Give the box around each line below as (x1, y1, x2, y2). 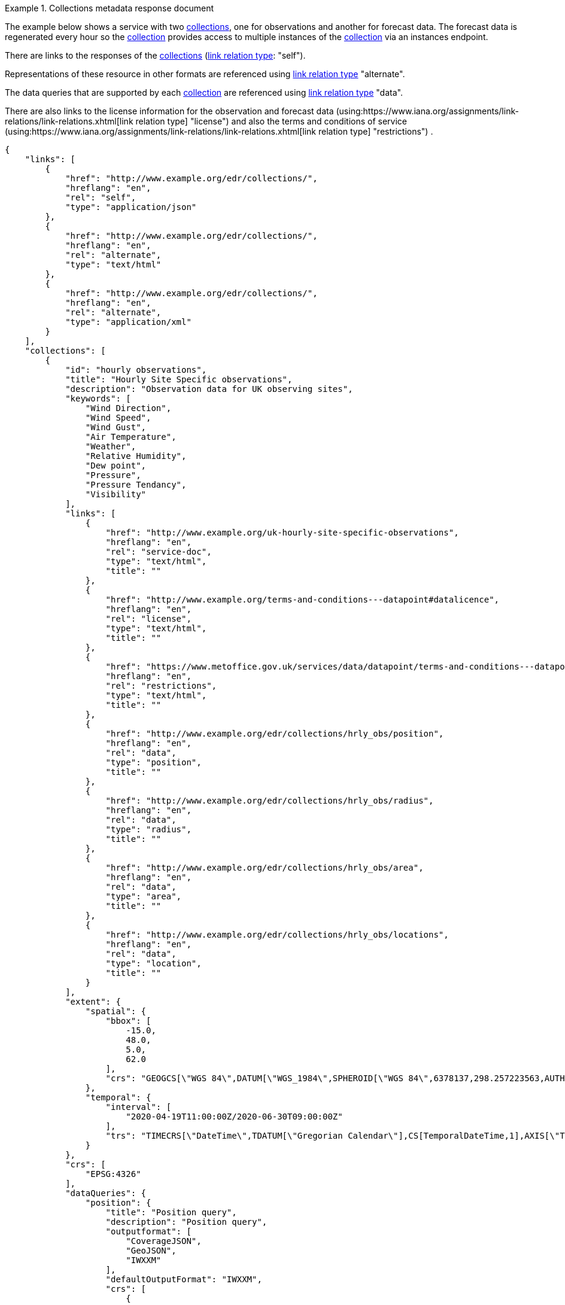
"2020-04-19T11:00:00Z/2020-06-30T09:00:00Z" (126, 1112, 343, 1121)
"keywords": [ (65, 394, 131, 403)
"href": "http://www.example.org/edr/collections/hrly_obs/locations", (105, 930, 449, 939)
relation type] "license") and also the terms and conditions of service (135, 116, 407, 126)
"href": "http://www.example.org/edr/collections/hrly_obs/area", (105, 863, 424, 872)
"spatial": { (85, 1006, 147, 1016)
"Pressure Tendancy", (85, 480, 187, 489)
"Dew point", (85, 461, 147, 470)
